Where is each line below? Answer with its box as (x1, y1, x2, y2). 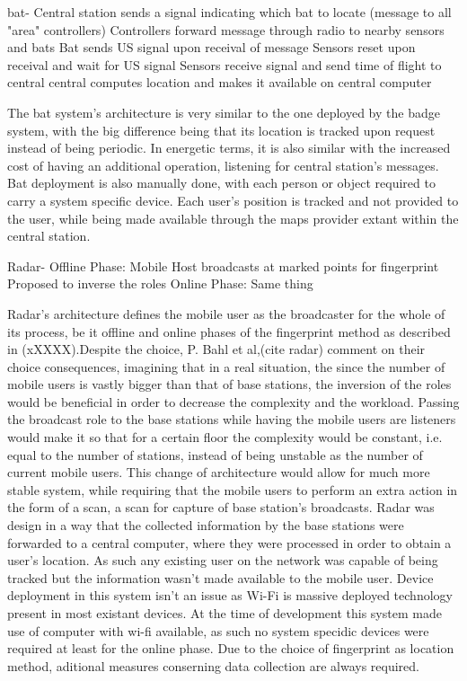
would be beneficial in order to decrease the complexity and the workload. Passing (7, 392, 460, 411)
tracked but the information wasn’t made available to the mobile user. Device (7, 568, 434, 587)
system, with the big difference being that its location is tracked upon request (7, 120, 436, 139)
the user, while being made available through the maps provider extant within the (7, 208, 459, 227)
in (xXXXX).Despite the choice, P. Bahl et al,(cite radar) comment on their (7, 340, 426, 358)
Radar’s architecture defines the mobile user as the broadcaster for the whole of (7, 304, 445, 323)
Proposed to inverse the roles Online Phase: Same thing (7, 274, 313, 293)
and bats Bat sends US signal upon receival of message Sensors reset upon (7, 38, 416, 57)
